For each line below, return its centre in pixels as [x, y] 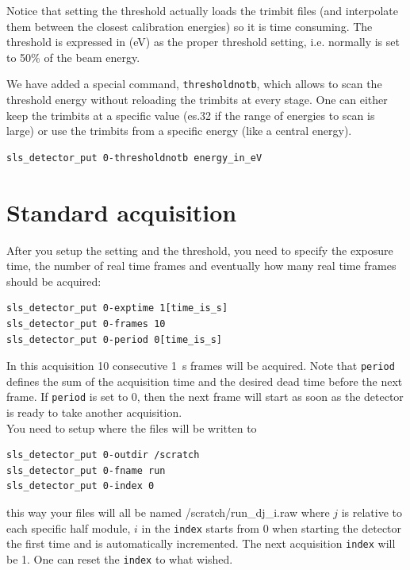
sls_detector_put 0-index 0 [80, 486]
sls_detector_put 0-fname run [86, 470]
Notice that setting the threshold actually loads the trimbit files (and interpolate [202, 10]
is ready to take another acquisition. [94, 412]
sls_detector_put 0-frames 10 [86, 324]
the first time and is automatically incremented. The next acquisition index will [201, 543]
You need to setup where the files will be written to [132, 427]
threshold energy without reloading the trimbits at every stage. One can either [197, 100]
